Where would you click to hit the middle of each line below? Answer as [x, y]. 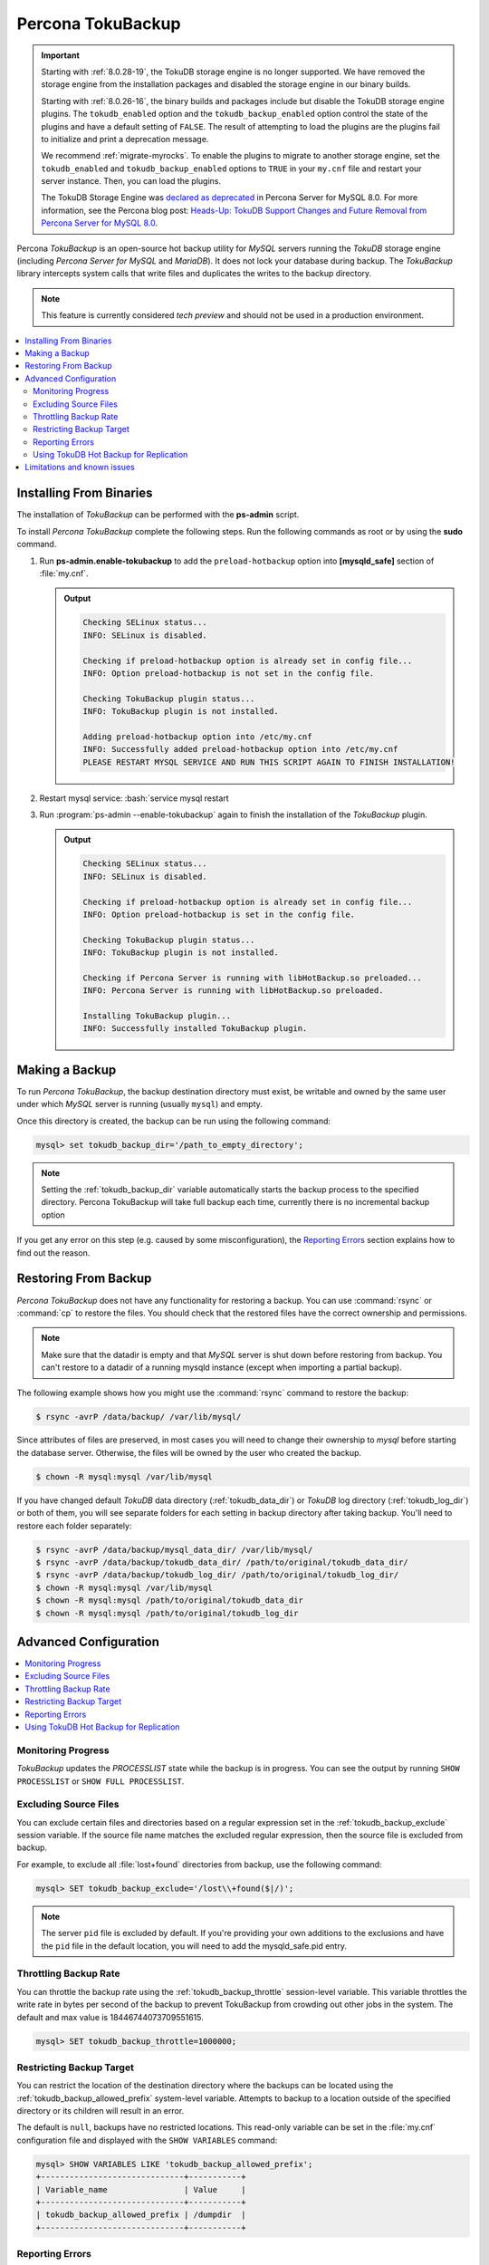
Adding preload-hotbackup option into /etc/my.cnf [197, 737]
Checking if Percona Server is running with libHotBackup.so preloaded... [253, 978]
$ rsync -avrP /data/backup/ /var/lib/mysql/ [139, 1417]
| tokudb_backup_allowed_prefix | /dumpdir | [141, 2215]
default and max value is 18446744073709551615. [110, 2017]
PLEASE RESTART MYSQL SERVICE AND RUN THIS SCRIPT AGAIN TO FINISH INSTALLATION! [269, 762]
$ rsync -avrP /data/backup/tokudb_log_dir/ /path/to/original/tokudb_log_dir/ [217, 1575]
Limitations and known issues [80, 467]
